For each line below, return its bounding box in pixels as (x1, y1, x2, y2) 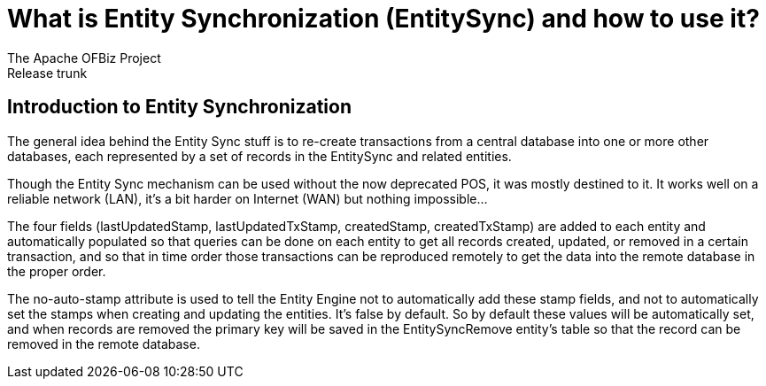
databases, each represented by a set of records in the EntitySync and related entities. (7, 148, 512, 164)
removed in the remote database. (7, 336, 200, 351)
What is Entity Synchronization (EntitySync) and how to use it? (7, 4, 760, 34)
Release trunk (7, 65, 88, 81)
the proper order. (7, 263, 106, 279)
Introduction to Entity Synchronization (7, 96, 352, 119)
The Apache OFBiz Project (7, 50, 161, 66)
